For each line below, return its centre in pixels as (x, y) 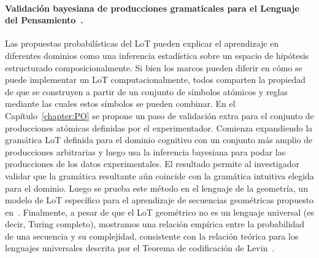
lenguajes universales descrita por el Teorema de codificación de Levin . (140, 248)
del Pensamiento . (44, 20)
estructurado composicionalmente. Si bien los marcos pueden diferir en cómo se (154, 67)
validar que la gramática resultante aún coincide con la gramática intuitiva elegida (159, 175)
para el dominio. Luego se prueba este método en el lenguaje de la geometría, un (156, 188)
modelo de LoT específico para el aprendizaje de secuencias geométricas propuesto (159, 200)
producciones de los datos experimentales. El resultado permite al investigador (152, 164)
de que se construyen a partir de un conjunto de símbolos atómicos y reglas (147, 91)
